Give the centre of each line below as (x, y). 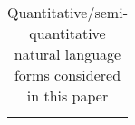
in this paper (67, 96)
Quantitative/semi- (67, 12)
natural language (67, 54)
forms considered (67, 75)
